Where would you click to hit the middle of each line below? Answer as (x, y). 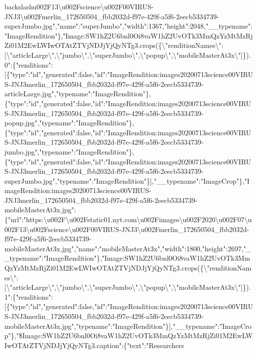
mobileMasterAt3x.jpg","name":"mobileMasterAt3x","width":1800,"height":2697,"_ (128, 248)
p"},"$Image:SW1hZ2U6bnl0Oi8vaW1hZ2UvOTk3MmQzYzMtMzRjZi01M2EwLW (129, 335)
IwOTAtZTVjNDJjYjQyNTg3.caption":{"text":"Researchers (94, 345)
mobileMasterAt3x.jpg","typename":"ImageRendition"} (87, 326)
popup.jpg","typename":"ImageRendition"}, (69, 123)
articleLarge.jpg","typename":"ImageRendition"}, (78, 94)
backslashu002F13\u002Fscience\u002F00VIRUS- (79, 6)
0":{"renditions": (29, 64)
